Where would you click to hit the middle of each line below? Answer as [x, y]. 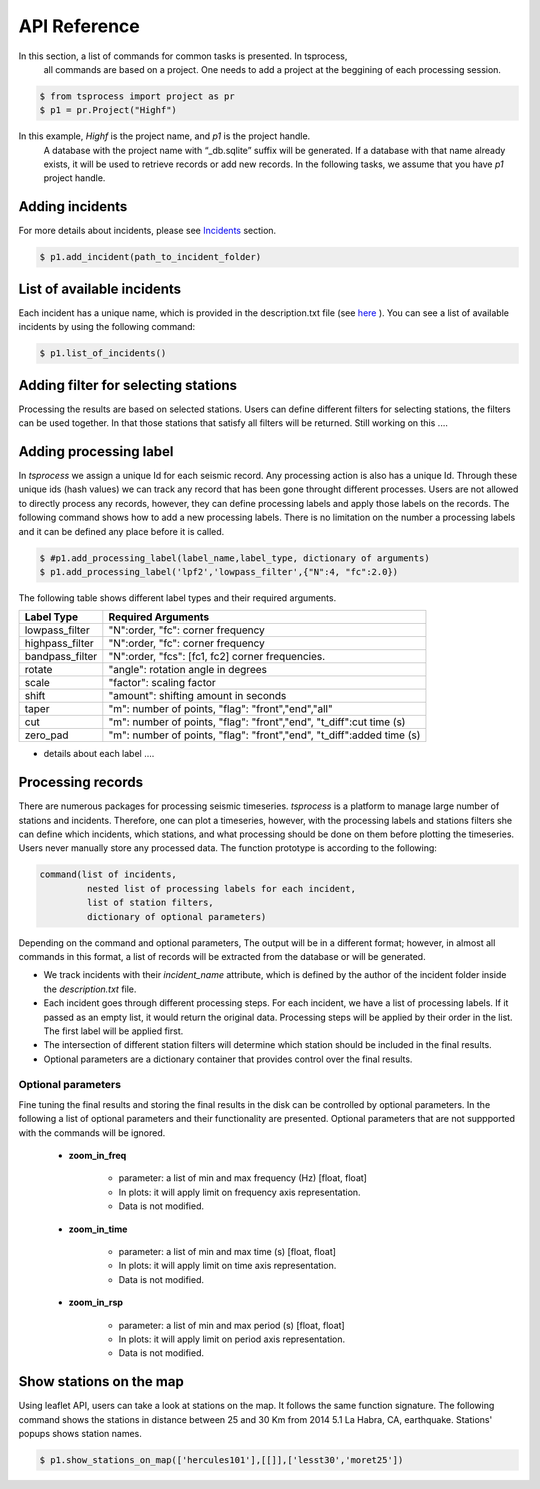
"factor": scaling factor [162, 683]
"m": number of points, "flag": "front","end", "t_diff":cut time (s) [257, 722]
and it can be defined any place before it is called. [121, 531]
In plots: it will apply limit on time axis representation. [227, 1266]
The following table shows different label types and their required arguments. [177, 597]
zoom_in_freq [97, 1155]
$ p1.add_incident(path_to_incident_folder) [150, 257]
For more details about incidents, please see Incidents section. [147, 231]
